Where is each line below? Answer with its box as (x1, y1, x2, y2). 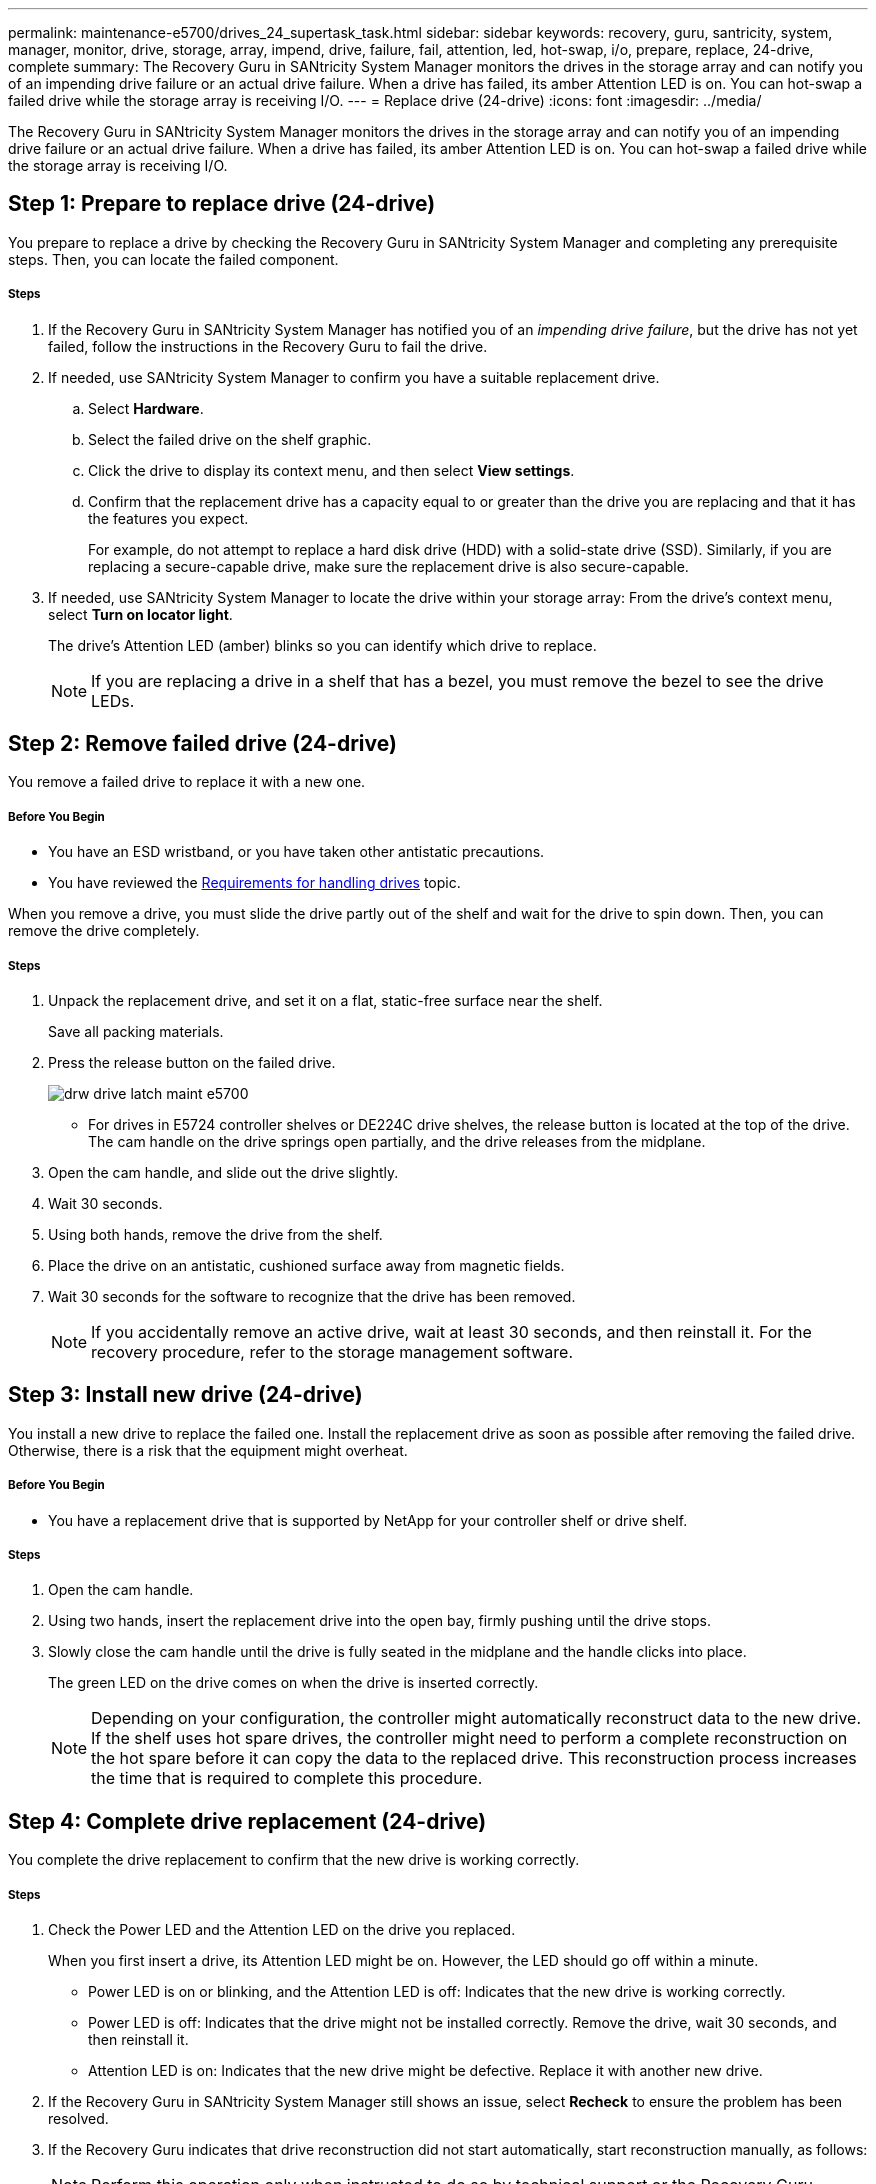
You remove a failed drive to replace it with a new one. (8, 773, 366, 791)
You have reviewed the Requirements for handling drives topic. (48, 874, 461, 892)
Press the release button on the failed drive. (48, 1054, 336, 1072)
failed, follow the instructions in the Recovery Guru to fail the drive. (48, 337, 488, 355)
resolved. (48, 2110, 109, 2128)
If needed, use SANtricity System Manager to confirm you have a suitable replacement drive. (48, 368, 660, 386)
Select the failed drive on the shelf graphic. (88, 430, 372, 448)
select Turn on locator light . (48, 605, 233, 623)
